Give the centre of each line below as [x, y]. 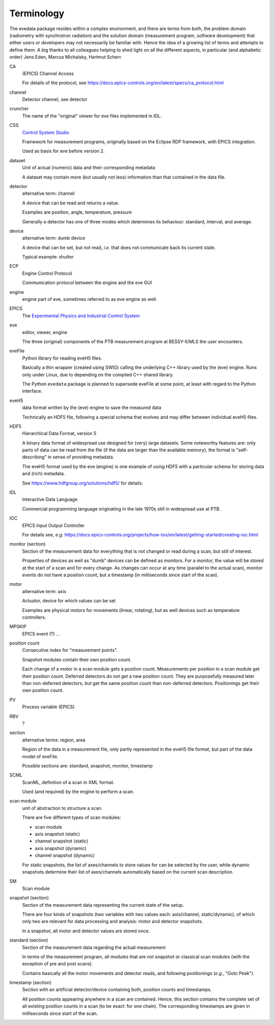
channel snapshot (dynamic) [65, 855]
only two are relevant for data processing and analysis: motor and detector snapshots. [113, 921]
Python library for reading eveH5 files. [62, 358]
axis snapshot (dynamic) [61, 848]
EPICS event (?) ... [41, 634]
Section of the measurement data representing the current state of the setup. [103, 905]
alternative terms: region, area [54, 740]
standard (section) [29, 940]
